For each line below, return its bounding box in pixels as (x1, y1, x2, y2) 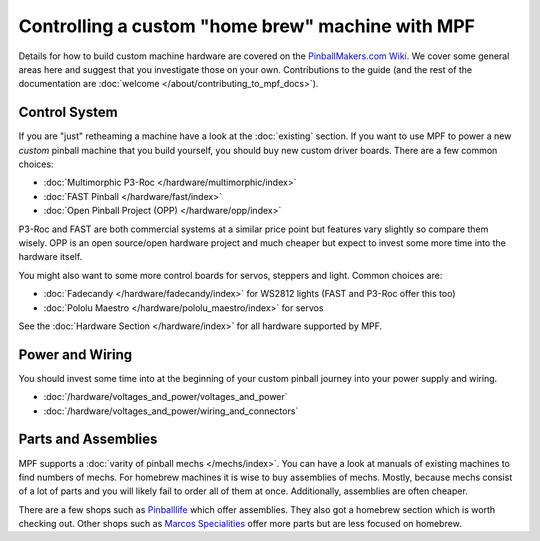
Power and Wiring (18, 346, 133, 363)
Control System (18, 104, 119, 121)
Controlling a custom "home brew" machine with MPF (18, 15, 475, 37)
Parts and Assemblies (18, 431, 158, 448)
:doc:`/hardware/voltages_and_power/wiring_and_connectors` (43, 405, 299, 417)
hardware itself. (18, 251, 83, 263)
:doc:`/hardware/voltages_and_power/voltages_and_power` (43, 391, 289, 403)
